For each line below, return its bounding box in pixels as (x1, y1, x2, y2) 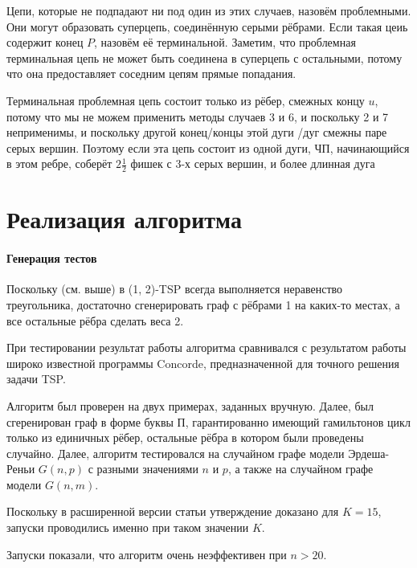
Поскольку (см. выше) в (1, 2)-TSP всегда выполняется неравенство (6, 280, 343, 297)
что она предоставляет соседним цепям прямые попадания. (6, 65, 296, 82)
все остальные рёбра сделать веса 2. (6, 312, 184, 329)
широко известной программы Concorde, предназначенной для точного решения (6, 354, 399, 371)
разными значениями (96, 460, 198, 477)
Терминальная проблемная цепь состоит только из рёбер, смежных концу (6, 92, 365, 108)
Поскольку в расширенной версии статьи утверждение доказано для (6, 503, 339, 520)
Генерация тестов (6, 250, 97, 267)
